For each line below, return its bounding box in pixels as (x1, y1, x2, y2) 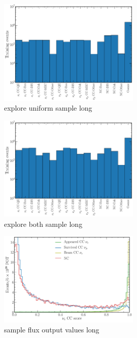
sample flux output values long (4, 324, 99, 334)
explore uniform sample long (4, 103, 92, 113)
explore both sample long (4, 218, 83, 229)
